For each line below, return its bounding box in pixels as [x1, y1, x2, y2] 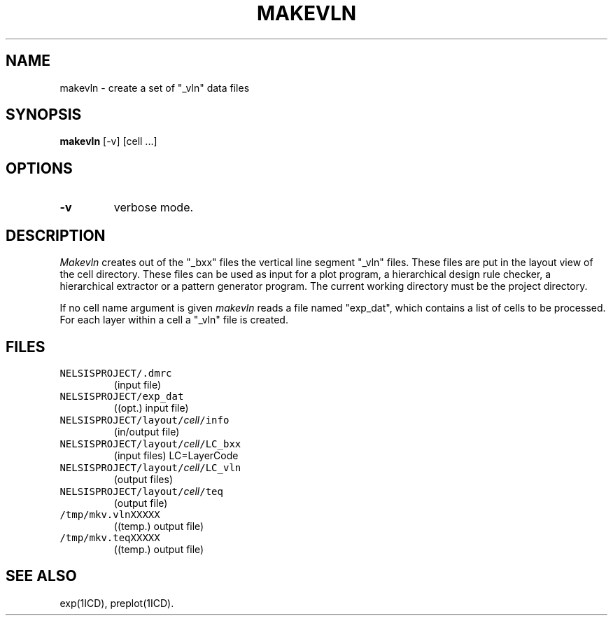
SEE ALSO [6, 567, 77, 585]
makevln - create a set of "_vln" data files [59, 81, 250, 94]
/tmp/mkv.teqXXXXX [59, 531, 160, 543]
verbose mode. [113, 200, 194, 215]
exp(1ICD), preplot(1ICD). [59, 596, 174, 609]
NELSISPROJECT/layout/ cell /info [59, 413, 230, 426]
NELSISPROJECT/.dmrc [59, 367, 172, 379]
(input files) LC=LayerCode [113, 449, 239, 461]
